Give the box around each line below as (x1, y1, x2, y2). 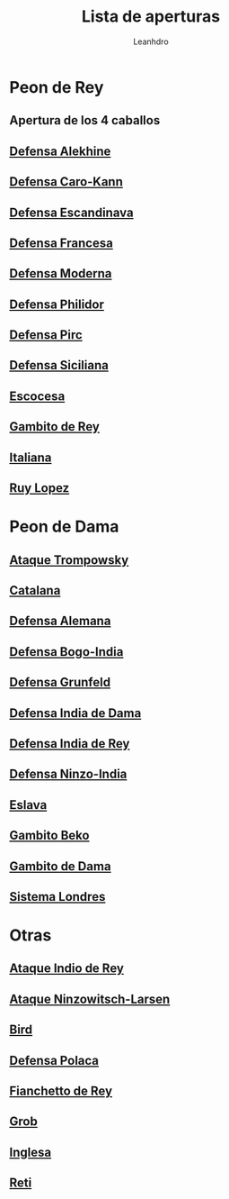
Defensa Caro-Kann (9, 174, 124, 190)
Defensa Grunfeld (9, 675, 110, 690)
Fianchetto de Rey (9, 1084, 113, 1099)
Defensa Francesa (9, 235, 114, 250)
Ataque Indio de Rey (9, 961, 124, 976)
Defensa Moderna (9, 266, 112, 281)
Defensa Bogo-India (9, 644, 124, 659)
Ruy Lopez (9, 480, 70, 496)
